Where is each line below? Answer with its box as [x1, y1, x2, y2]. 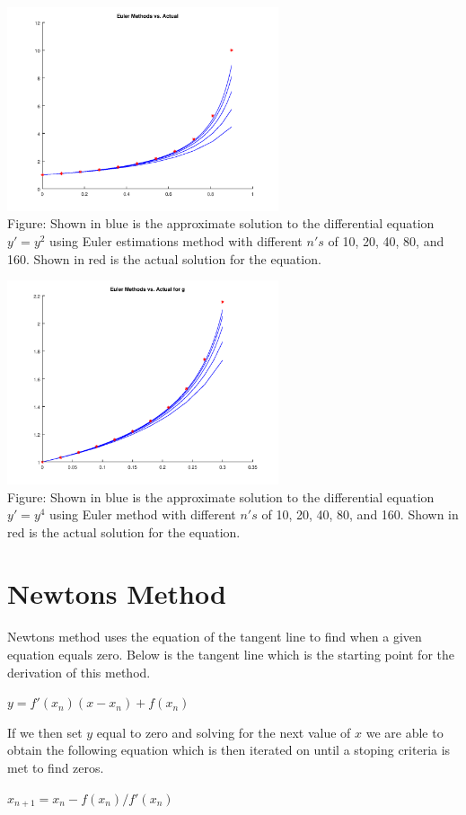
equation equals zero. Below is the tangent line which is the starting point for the [7, 645, 454, 663]
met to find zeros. [7, 757, 104, 776]
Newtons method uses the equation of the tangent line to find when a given [7, 627, 422, 646]
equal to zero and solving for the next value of [96, 722, 351, 741]
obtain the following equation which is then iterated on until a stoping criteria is [7, 740, 451, 759]
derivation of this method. [7, 662, 151, 681]
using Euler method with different [49, 505, 236, 524]
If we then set [7, 722, 83, 741]
